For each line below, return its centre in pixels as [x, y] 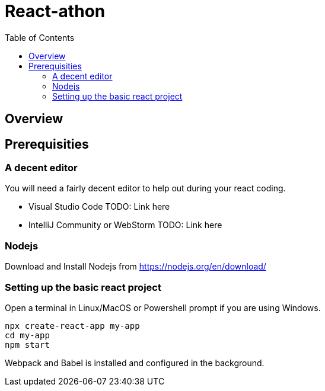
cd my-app [27, 335]
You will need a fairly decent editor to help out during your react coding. [145, 188]
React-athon [55, 11]
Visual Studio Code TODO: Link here [99, 207]
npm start [27, 344]
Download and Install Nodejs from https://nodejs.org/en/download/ [136, 267]
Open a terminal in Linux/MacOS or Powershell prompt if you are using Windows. [163, 307]
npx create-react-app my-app [72, 326]
